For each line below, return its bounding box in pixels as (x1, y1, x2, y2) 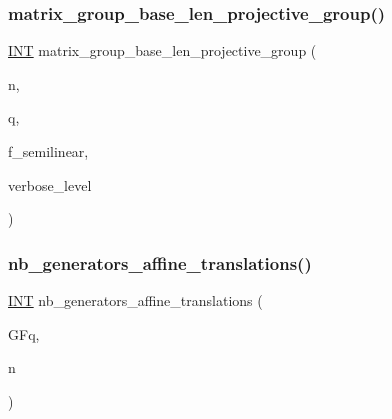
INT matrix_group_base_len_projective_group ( (8, 40, 317, 61)
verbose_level (8, 174, 92, 195)
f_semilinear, (8, 141, 89, 161)
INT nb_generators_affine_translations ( (8, 290, 263, 310)
